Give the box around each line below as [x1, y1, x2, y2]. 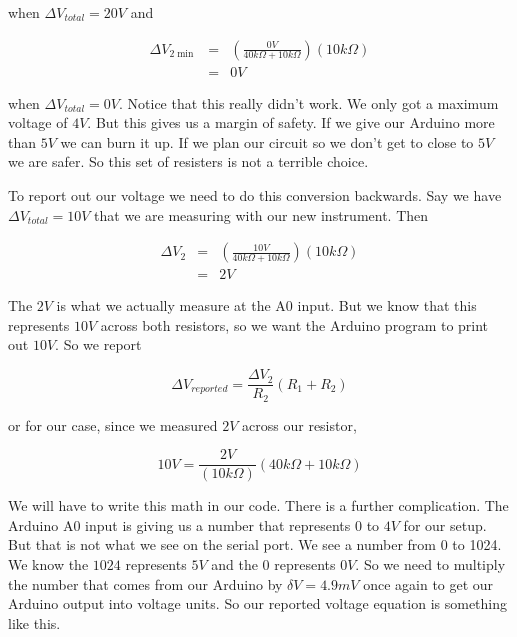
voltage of [8, 112, 68, 133]
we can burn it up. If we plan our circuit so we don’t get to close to [60, 131, 474, 152]
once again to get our [363, 573, 494, 594]
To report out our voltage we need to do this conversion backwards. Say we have [8, 185, 502, 206]
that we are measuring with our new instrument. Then [94, 204, 429, 225]
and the [211, 554, 258, 575]
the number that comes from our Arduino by [8, 573, 283, 594]
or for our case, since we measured [8, 414, 218, 435]
